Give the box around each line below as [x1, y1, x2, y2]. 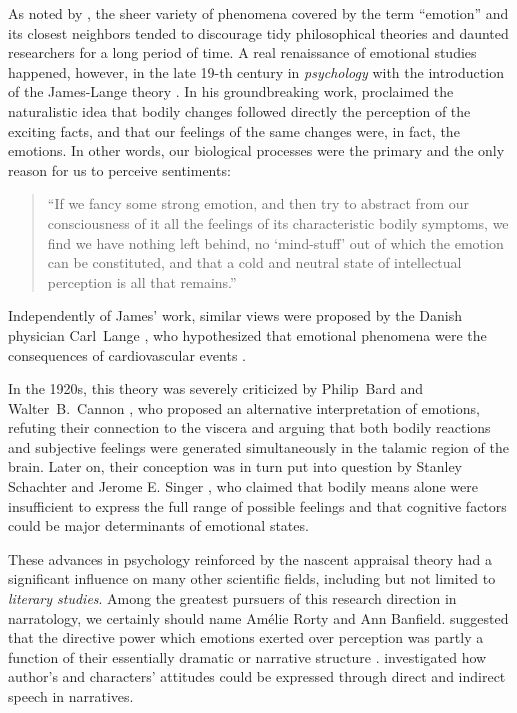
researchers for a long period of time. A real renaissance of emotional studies [8, 42, 477, 63]
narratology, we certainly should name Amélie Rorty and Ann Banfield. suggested [8, 607, 509, 628]
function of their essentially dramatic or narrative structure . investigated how [8, 646, 487, 667]
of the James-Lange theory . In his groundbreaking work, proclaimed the [8, 81, 454, 102]
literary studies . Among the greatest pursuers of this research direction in [8, 588, 457, 609]
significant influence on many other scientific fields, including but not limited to [8, 568, 496, 589]
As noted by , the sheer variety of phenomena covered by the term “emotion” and [8, 3, 509, 23]
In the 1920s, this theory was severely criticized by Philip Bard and [8, 378, 424, 399]
